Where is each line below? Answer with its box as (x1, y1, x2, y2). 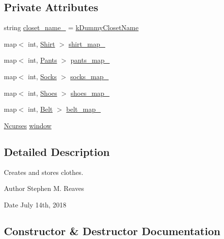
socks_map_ (70, 71, 109, 81)
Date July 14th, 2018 (4, 199, 66, 209)
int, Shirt (28, 38, 55, 49)
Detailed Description (4, 144, 110, 159)
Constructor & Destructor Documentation (4, 223, 221, 238)
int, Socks (28, 71, 57, 81)
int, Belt (28, 104, 53, 114)
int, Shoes (28, 87, 57, 98)
